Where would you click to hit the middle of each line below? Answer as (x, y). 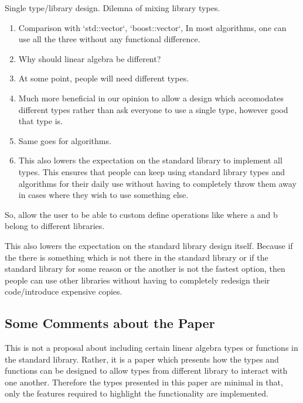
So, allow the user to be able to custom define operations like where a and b (141, 214)
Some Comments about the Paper (110, 323)
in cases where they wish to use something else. (103, 195)
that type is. (40, 121)
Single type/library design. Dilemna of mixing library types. (113, 8)
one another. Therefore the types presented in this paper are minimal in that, (144, 382)
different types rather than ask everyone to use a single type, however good (153, 109)
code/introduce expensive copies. (64, 291)
